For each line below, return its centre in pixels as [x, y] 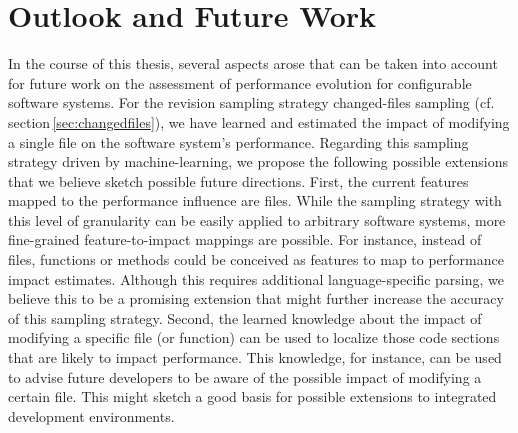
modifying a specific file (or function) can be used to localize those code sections [254, 337]
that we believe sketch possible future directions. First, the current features [238, 180]
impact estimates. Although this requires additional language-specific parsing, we [256, 278]
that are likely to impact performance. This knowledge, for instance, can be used [255, 357]
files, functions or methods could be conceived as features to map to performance [256, 259]
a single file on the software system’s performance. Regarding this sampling [238, 141]
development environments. [91, 415]
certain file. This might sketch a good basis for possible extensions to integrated [252, 396]
